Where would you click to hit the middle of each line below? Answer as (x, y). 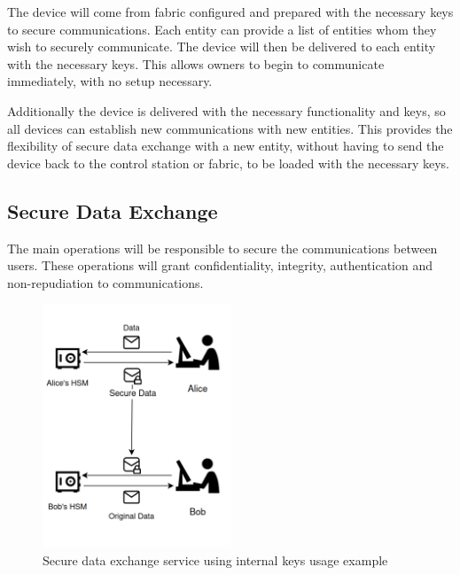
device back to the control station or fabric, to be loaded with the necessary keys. (228, 163)
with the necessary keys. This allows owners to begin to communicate (196, 63)
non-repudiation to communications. (105, 282)
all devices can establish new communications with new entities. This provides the (230, 128)
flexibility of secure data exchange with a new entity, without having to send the (226, 146)
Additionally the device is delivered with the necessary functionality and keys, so (226, 110)
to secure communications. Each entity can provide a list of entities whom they (222, 29)
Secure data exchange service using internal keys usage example (215, 559)
